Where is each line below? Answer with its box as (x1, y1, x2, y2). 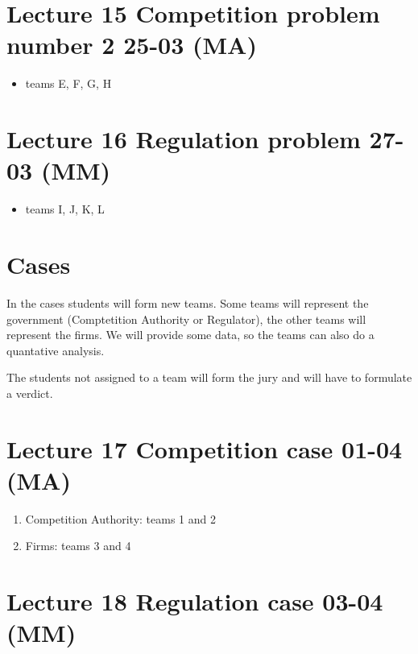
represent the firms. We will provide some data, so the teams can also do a (6, 326, 375, 343)
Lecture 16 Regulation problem (6, 122, 361, 155)
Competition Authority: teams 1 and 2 (25, 510, 216, 527)
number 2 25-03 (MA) (6, 28, 257, 61)
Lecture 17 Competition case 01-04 (6, 432, 403, 465)
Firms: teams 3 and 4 (25, 537, 131, 554)
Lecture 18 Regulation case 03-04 (6, 585, 383, 618)
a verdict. (6, 384, 53, 401)
